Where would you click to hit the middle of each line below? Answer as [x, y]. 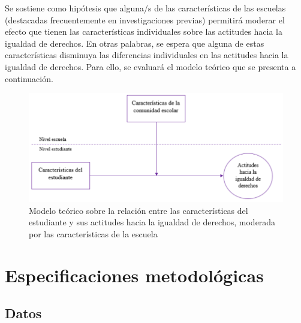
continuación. [29, 78]
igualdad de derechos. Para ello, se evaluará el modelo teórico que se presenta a [150, 66]
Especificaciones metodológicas [134, 275]
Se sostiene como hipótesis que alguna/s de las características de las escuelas [145, 8]
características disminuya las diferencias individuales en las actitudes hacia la [147, 55]
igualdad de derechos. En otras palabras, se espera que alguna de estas [135, 43]
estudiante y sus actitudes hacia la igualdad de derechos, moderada [152, 222]
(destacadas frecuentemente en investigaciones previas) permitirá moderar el [145, 19]
